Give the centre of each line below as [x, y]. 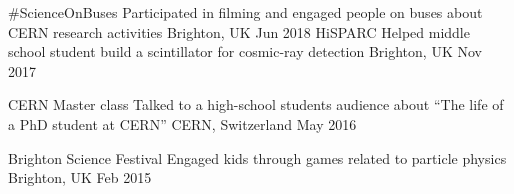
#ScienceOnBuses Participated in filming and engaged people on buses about [245, 12]
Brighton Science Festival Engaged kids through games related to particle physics [257, 157]
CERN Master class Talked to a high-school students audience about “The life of [256, 104]
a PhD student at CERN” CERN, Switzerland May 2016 [182, 123]
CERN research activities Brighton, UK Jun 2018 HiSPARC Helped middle [239, 31]
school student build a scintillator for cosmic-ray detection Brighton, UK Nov [245, 51]
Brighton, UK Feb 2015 [80, 177]
